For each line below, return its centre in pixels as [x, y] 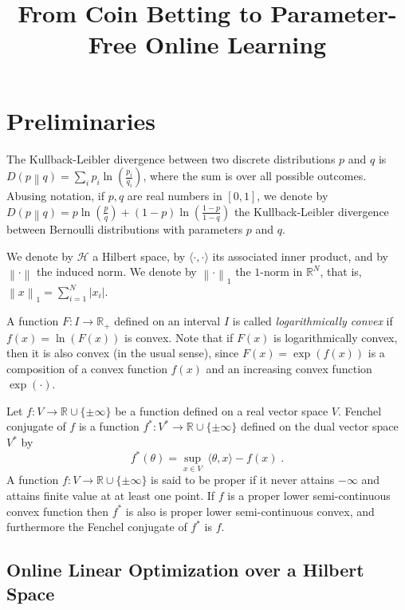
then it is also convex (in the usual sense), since [123, 353]
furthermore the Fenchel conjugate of [97, 527]
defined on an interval [167, 321]
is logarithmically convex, [336, 337]
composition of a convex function [87, 368]
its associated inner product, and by [300, 256]
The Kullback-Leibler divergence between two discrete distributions [171, 158]
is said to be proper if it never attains [243, 480]
